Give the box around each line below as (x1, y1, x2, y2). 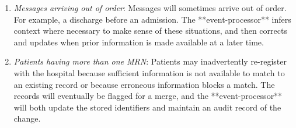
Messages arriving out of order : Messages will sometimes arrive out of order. (13, 2, 287, 13)
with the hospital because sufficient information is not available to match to (13, 66, 285, 79)
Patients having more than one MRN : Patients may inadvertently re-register (13, 55, 287, 67)
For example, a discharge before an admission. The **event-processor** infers (13, 13, 291, 25)
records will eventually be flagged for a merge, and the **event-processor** (13, 90, 283, 102)
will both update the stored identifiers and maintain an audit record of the (13, 101, 281, 113)
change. (13, 112, 41, 125)
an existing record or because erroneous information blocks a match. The (13, 78, 275, 90)
